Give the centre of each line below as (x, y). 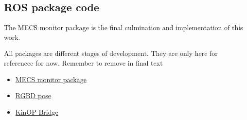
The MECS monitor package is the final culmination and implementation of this (123, 27)
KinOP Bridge (37, 111)
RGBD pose (33, 95)
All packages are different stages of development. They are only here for (111, 53)
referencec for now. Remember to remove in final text (83, 62)
